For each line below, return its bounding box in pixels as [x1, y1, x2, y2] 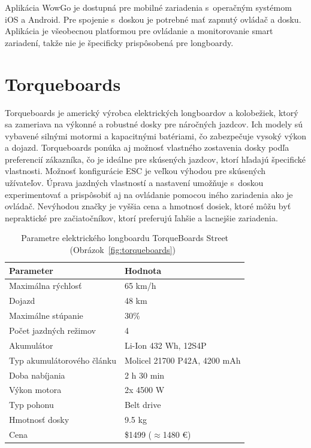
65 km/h [124, 279, 156, 292]
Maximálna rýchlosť [9, 279, 82, 292]
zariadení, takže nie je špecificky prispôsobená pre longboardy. [5, 36, 234, 48]
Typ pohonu [9, 398, 54, 411]
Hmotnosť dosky [9, 413, 70, 426]
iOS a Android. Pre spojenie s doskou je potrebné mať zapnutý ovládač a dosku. [5, 13, 301, 25]
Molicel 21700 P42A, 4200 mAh [124, 353, 241, 366]
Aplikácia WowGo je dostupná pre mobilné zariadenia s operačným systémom [5, 1, 292, 13]
